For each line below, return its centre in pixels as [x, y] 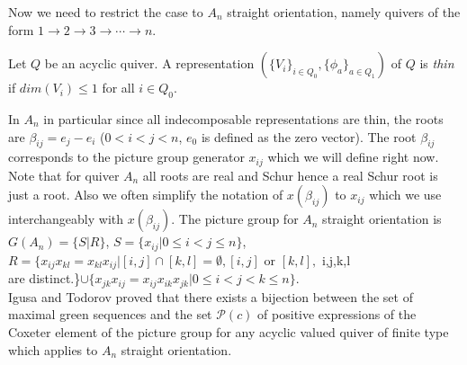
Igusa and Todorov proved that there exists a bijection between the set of [211, 296]
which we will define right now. [353, 157]
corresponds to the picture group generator [126, 157]
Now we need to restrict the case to [106, 12]
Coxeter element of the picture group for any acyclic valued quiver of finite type [229, 331]
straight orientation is [382, 219]
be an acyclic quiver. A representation [149, 63]
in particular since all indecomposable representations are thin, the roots [243, 118]
